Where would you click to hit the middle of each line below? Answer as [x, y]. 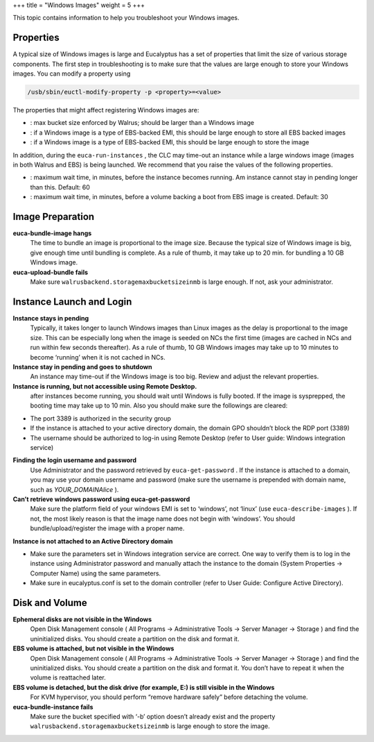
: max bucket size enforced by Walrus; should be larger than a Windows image [142, 123]
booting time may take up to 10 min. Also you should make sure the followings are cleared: [159, 405]
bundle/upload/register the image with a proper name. [107, 528]
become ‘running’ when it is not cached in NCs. [98, 357]
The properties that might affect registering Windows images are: [106, 110]
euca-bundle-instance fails [53, 707]
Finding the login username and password [75, 460]
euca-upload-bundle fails [51, 272]
